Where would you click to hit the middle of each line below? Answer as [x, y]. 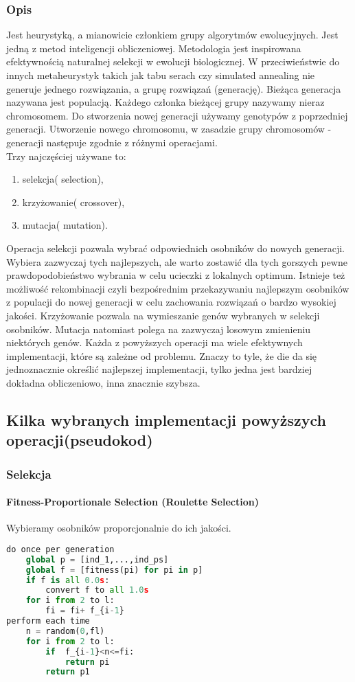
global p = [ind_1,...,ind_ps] [97, 559]
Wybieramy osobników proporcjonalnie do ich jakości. [119, 528]
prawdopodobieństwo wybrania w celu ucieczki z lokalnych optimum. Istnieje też [176, 275]
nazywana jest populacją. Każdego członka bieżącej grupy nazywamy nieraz [165, 102]
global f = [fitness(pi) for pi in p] [114, 570]
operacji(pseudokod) [80, 440]
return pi [87, 662]
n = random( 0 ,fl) [65, 631]
